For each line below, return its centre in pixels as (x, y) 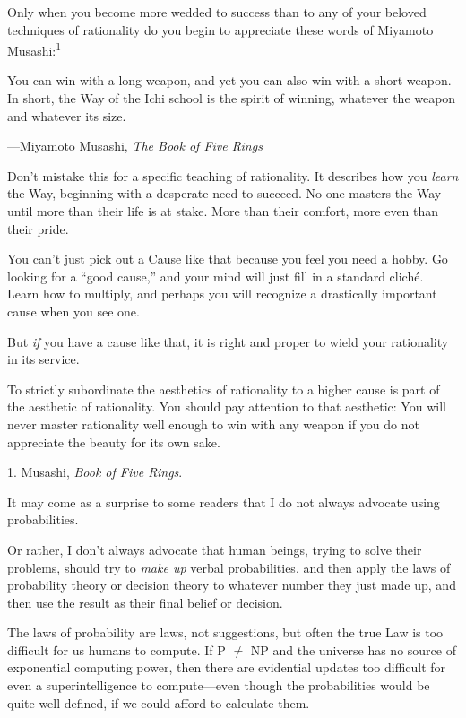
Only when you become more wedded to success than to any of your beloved (217, 12)
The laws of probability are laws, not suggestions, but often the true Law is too (225, 632)
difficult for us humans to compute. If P (116, 649)
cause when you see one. (73, 311)
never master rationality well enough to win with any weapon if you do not (213, 424)
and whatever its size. (67, 115)
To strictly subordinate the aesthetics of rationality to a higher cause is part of (224, 389)
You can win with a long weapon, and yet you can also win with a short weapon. (229, 80)
